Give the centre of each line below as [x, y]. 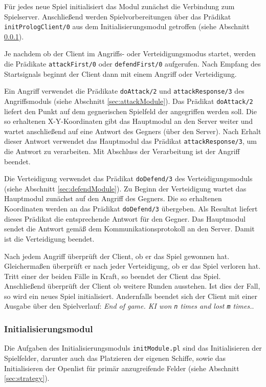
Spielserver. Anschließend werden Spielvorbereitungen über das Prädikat [118, 16]
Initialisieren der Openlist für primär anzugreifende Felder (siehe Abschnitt [122, 368]
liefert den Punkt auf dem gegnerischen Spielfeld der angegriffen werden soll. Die [130, 111]
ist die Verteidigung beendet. [49, 238]
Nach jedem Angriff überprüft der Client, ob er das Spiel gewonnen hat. [117, 256]
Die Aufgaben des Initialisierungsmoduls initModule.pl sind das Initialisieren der [133, 348]
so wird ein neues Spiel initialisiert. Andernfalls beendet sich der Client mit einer [131, 296]
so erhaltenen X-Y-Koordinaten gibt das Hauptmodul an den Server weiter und [129, 121]
